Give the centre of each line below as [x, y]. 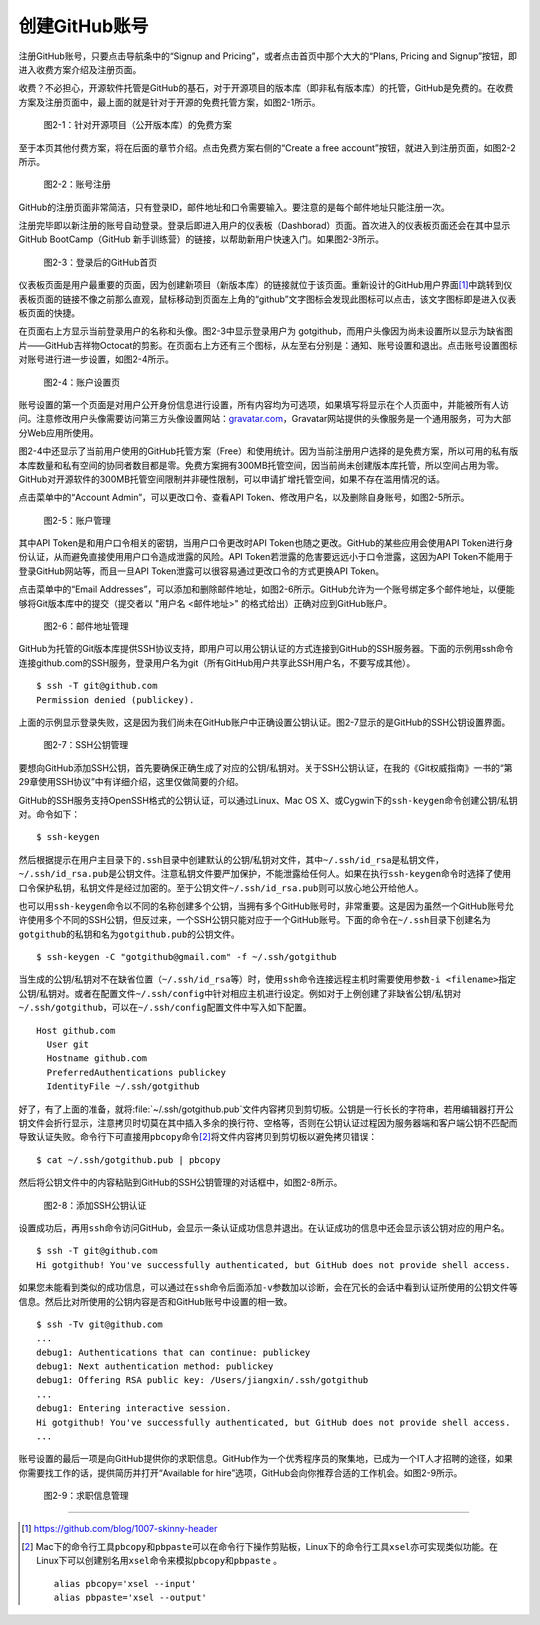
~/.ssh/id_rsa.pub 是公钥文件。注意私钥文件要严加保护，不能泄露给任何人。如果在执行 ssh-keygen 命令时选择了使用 [265, 874]
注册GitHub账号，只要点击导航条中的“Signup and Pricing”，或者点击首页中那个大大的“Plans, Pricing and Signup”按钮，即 [268, 56]
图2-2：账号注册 [77, 184]
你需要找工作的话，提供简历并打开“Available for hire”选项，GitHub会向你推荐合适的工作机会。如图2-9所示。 [240, 1472]
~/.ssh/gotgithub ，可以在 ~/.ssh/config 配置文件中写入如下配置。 [165, 1007]
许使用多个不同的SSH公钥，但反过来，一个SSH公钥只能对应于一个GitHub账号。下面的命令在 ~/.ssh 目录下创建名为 [254, 920]
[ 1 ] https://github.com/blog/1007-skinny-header [119, 1528]
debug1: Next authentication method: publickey [155, 1366]
